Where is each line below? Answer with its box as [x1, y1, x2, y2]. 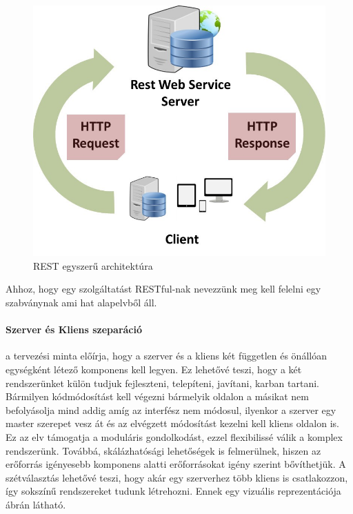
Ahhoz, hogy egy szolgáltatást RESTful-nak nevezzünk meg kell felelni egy [6, 281, 321, 296]
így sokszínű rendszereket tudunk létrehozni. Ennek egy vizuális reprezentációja [6, 484, 341, 498]
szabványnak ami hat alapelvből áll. [6, 295, 157, 310]
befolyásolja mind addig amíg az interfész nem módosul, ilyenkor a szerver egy [6, 402, 336, 417]
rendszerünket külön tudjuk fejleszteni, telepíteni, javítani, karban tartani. [6, 375, 320, 390]
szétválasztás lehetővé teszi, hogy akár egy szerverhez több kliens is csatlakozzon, [6, 470, 348, 484]
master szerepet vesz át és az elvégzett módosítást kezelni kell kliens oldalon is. [6, 416, 339, 431]
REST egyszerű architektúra [33, 258, 153, 273]
